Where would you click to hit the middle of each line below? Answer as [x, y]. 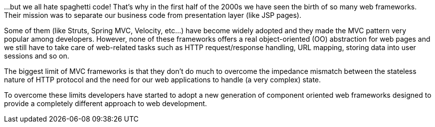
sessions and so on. [37, 56]
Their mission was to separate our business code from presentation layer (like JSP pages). [153, 15]
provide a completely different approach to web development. [106, 103]
